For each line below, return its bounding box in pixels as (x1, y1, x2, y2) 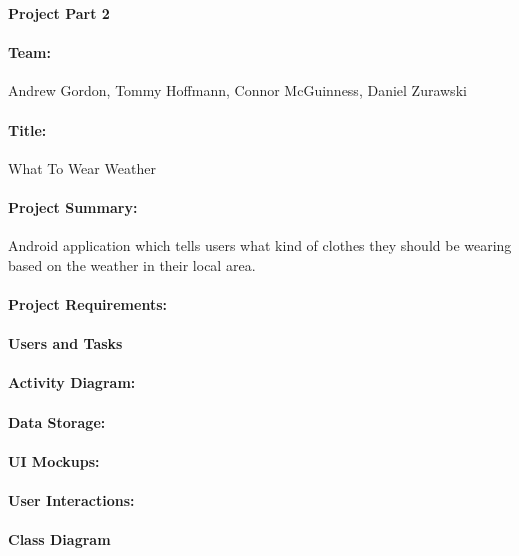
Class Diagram (8, 529, 111, 550)
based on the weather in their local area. (8, 254, 256, 275)
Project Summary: (8, 196, 138, 217)
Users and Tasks (8, 333, 123, 354)
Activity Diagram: (8, 372, 136, 393)
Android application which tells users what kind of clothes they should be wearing (8, 235, 512, 256)
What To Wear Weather (8, 157, 156, 178)
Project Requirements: (8, 293, 167, 314)
